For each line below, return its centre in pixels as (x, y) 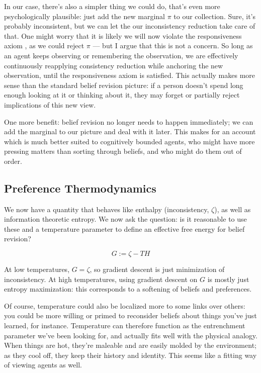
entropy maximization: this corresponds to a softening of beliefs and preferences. (128, 289)
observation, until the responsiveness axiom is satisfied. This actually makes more (130, 75)
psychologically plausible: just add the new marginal (84, 16)
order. (13, 161)
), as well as (233, 209)
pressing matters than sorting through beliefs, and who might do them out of (123, 151)
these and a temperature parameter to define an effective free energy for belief (124, 228)
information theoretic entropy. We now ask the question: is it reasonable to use (125, 219)
